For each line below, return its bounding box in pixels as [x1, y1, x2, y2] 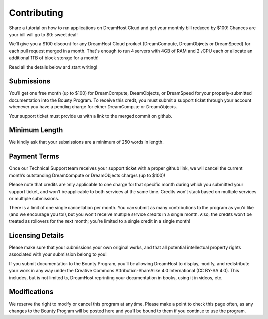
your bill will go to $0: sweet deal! [9, 31, 78, 37]
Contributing [9, 7, 63, 18]
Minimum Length [9, 126, 63, 134]
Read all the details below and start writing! [9, 64, 98, 70]
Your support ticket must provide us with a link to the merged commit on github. [9, 113, 172, 119]
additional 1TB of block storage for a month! [9, 55, 99, 61]
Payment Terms [9, 152, 59, 161]
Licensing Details [9, 231, 64, 240]
